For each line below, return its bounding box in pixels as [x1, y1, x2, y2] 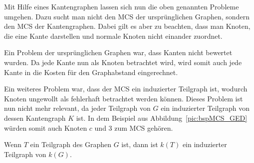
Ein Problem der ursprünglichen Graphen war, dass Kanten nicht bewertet [4, 47, 233, 58]
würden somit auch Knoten [4, 122, 87, 133]
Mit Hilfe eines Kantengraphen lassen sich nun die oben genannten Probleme [4, 1, 239, 11]
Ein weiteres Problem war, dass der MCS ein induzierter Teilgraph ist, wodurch [4, 83, 248, 94]
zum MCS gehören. [114, 122, 173, 133]
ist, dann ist [121, 139, 158, 150]
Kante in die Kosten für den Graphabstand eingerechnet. [4, 67, 178, 77]
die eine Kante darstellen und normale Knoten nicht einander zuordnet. [4, 30, 223, 41]
